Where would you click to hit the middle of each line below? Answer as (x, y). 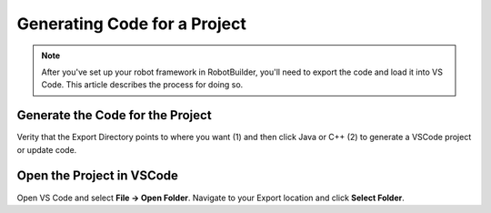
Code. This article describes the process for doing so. (142, 85)
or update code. (47, 149)
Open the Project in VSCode (98, 176)
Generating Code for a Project (132, 24)
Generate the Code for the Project (115, 115)
